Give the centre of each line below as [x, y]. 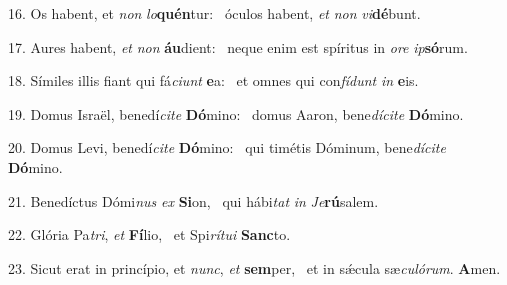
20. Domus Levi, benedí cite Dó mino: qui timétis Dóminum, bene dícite [227, 147]
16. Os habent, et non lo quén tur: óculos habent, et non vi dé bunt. [214, 13]
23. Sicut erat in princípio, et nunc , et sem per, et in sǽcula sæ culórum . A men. [254, 267]
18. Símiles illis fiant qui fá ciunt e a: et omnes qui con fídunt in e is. [213, 80]
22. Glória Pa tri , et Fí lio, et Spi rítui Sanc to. [149, 234]
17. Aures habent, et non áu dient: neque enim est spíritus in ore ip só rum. [238, 46]
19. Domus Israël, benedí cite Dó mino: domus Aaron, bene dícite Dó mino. [236, 113]
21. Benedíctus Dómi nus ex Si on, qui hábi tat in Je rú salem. [193, 200]
